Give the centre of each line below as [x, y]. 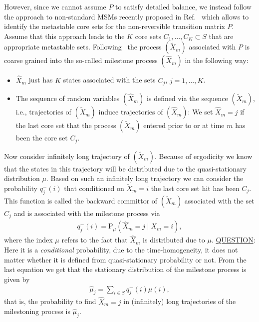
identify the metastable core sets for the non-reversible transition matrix [115, 26]
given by [17, 279]
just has [41, 80]
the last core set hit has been [195, 188]
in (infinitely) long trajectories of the [180, 301]
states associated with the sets [109, 80]
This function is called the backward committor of [81, 200]
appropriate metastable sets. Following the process [83, 47]
